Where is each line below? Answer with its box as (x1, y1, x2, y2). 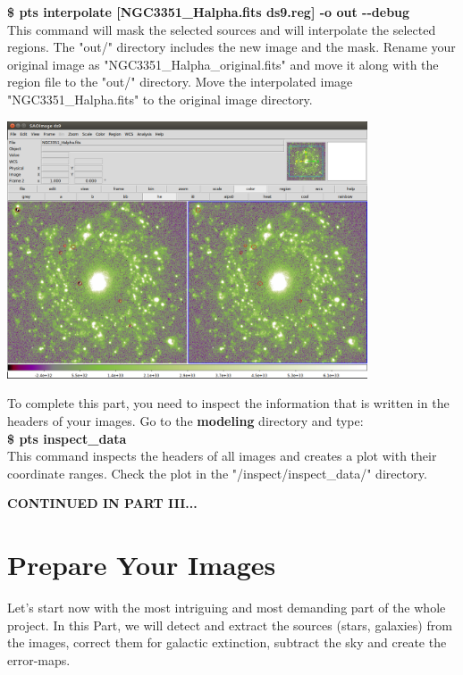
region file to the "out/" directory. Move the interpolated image (7, 72, 353, 91)
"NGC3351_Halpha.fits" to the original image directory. (7, 89, 313, 108)
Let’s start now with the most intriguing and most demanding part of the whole (7, 598, 446, 617)
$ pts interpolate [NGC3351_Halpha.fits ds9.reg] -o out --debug (7, 3, 410, 21)
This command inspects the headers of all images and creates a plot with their (7, 446, 437, 465)
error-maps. (7, 650, 71, 669)
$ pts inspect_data (7, 429, 127, 447)
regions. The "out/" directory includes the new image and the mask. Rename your (7, 37, 456, 56)
